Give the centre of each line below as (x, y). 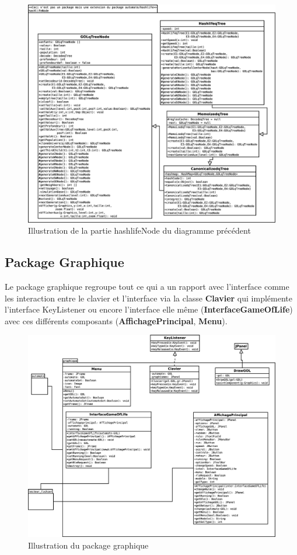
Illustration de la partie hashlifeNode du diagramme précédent (139, 230)
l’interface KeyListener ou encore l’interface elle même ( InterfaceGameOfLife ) (149, 309)
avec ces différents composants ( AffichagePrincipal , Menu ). (116, 320)
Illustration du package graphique (88, 545)
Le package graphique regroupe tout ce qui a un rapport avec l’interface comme (147, 287)
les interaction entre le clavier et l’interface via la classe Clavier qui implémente (148, 298)
